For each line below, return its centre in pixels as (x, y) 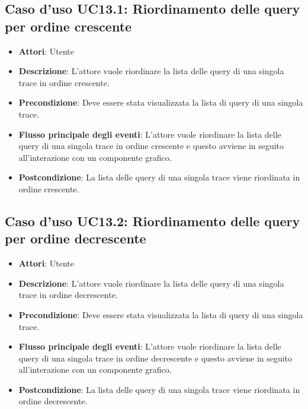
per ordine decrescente (76, 238)
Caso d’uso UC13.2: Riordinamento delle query (153, 221)
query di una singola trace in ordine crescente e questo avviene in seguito (151, 146)
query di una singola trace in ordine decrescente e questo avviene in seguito (155, 358)
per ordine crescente (68, 26)
